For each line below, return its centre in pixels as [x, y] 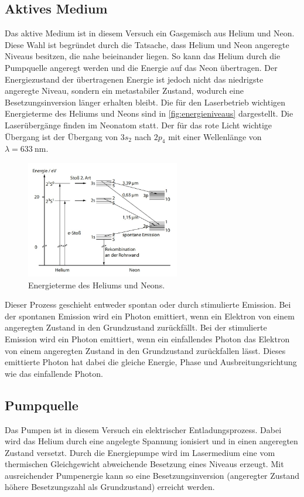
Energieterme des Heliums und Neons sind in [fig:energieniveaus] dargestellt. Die [149, 113]
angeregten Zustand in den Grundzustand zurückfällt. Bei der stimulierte [136, 327]
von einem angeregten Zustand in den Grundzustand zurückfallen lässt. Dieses [145, 350]
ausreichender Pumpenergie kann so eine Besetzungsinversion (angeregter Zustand [152, 475]
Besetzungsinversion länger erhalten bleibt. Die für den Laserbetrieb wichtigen [145, 102]
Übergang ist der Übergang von [62, 136]
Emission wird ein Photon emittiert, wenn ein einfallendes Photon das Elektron [147, 338]
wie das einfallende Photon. [54, 373]
